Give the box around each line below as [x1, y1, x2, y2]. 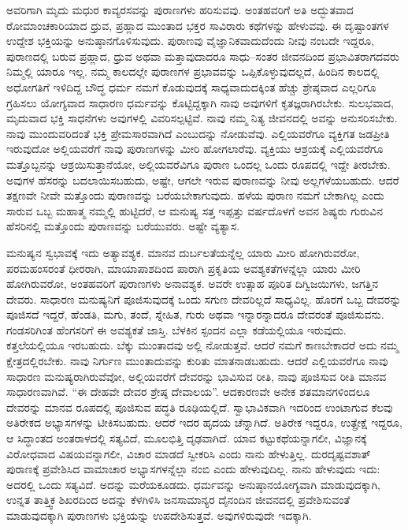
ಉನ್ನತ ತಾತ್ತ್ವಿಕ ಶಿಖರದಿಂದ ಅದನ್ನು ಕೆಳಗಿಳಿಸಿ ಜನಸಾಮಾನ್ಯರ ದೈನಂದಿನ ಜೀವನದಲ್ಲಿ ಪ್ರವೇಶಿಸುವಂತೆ [6, 491, 351, 508]
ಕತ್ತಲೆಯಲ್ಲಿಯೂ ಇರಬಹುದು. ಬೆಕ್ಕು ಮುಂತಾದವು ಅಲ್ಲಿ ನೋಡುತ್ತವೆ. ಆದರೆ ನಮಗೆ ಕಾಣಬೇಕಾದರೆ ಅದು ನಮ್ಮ [6, 337, 399, 353]
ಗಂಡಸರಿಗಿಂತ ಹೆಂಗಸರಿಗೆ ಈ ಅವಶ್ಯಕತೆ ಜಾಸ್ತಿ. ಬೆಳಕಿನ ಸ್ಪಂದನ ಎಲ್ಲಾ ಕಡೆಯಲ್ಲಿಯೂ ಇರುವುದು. [6, 321, 347, 338]
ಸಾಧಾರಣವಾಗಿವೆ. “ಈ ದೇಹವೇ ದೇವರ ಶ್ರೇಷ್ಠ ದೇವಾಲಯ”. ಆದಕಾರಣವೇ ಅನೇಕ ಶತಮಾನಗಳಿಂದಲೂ [6, 383, 370, 400]
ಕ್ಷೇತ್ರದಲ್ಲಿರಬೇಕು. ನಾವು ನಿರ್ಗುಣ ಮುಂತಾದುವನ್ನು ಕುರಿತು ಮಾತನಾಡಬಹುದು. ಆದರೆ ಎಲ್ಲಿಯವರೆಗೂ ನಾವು [6, 353, 388, 369]
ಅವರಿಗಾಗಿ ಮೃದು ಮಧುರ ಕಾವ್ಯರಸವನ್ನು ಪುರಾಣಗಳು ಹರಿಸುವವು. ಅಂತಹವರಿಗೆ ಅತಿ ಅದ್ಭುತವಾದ [6, 2, 354, 17]
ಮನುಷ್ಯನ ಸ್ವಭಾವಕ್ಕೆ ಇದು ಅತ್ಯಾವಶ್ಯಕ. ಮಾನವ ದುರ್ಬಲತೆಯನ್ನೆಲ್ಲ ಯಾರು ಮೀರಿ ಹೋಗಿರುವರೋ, [6, 244, 360, 260]
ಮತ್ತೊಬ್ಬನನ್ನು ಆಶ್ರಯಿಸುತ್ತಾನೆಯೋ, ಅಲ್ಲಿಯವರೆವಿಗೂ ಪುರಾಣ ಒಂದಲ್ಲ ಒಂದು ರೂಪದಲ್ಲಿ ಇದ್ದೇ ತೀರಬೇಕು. [6, 155, 391, 172]
